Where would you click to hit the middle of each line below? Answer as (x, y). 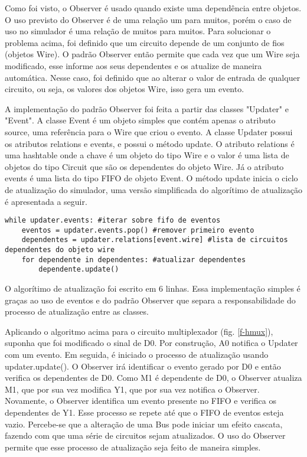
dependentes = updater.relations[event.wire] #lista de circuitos (155, 240)
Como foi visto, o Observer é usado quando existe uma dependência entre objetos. (153, 8)
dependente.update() (79, 270)
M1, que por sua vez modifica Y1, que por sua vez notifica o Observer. (132, 389)
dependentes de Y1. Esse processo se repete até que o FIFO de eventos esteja (144, 412)
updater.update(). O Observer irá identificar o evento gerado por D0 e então (143, 366)
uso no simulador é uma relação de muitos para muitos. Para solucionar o (138, 31)
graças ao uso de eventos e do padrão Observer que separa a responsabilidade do (150, 300)
